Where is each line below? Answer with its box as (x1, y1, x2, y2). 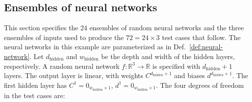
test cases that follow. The (162, 32, 241, 42)
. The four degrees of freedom (155, 80, 244, 90)
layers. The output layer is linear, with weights (4, 70, 143, 81)
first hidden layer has (4, 80, 67, 90)
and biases (174, 70, 205, 81)
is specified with (152, 61, 200, 71)
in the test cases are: (4, 90, 65, 100)
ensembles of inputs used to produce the (4, 32, 124, 42)
